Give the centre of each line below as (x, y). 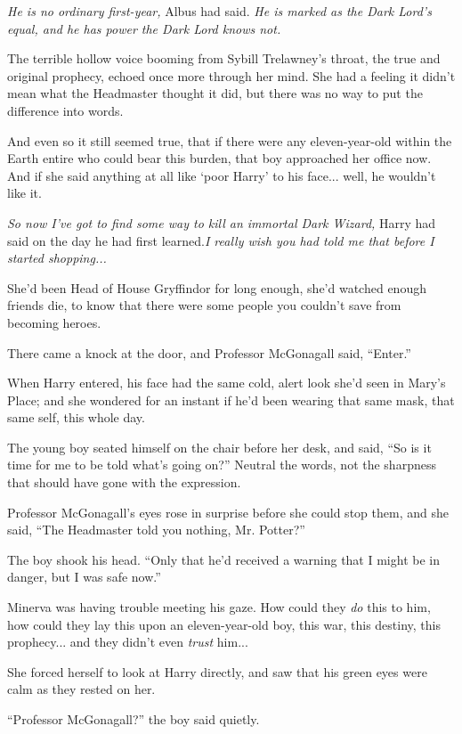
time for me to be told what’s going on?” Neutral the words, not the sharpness (222, 465)
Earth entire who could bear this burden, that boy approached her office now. (219, 158)
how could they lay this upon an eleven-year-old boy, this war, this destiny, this (224, 624)
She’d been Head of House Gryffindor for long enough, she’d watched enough (217, 287)
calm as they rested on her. (81, 689)
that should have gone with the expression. (124, 482)
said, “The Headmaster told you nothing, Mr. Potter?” (156, 530)
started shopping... (57, 258)
